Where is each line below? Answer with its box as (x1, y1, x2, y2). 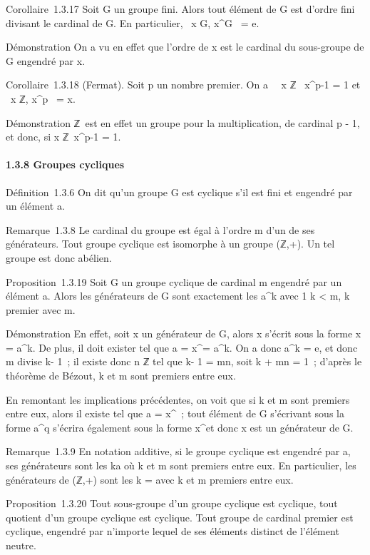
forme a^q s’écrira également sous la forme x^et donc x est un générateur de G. (6, 419, 354, 434)
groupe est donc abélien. (6, 250, 112, 265)
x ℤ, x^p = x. (10, 91, 76, 106)
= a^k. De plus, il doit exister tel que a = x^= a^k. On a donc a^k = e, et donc (6, 340, 358, 355)
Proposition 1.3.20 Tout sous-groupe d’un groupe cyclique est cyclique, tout (6, 496, 338, 511)
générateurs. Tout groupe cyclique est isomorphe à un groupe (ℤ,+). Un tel (6, 236, 335, 251)
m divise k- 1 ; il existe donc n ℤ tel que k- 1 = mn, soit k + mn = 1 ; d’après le (6, 354, 362, 369)
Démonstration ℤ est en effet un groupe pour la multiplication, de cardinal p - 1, (6, 115, 360, 130)
